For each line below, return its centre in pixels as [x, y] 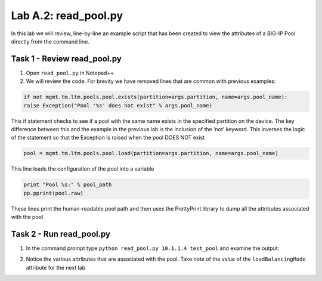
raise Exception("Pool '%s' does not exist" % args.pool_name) [118, 105]
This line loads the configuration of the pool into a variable [83, 169]
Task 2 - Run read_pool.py [61, 234]
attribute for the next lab [56, 267]
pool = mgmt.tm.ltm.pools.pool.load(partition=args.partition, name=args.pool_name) [151, 153]
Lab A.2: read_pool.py [67, 16]
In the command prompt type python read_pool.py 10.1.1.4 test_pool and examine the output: [153, 248]
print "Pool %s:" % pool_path [68, 185]
